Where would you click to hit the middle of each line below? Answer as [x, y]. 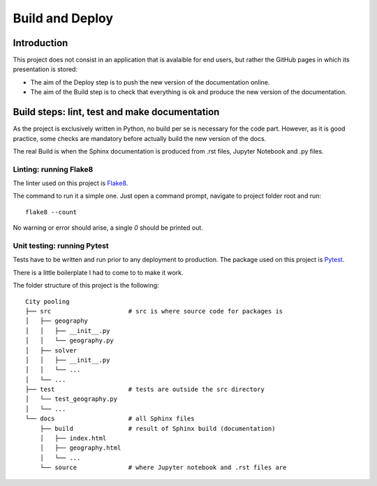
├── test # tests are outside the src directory [145, 390]
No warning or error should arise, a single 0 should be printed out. [108, 228]
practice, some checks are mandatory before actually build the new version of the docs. [140, 138]
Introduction [40, 43]
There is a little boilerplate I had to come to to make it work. [98, 272]
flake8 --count [51, 212]
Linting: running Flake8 [53, 169]
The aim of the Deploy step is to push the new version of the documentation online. [150, 82]
